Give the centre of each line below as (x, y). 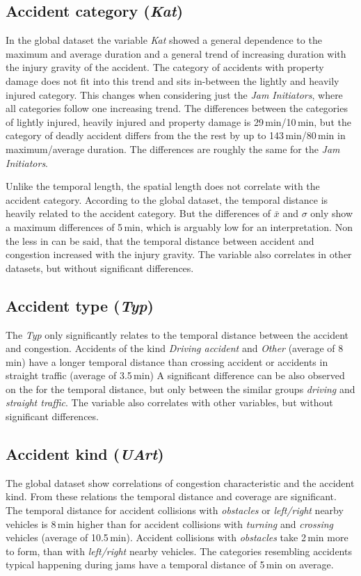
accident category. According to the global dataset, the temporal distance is (167, 199)
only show (332, 213)
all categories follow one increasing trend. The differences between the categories (177, 108)
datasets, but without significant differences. (100, 267)
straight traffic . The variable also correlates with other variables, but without (169, 402)
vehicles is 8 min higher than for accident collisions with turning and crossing (170, 523)
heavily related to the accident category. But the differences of (138, 213)
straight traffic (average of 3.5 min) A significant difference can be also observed (175, 375)
